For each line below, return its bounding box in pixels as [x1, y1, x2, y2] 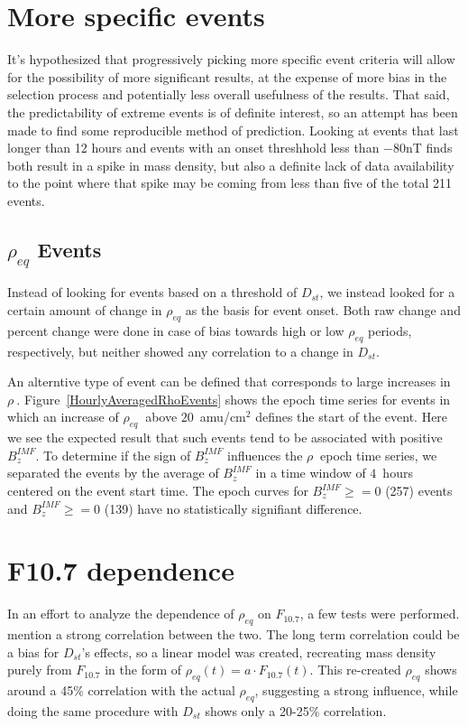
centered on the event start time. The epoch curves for [7, 481, 308, 500]
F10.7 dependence [7, 552, 234, 589]
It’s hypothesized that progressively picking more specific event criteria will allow [7, 50, 455, 69]
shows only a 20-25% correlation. [205, 701, 387, 720]
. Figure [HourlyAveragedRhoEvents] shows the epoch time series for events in [16, 389, 451, 408]
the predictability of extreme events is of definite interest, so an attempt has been [7, 102, 458, 121]
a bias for [7, 642, 60, 661]
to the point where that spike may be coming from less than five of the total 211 [7, 173, 452, 192]
